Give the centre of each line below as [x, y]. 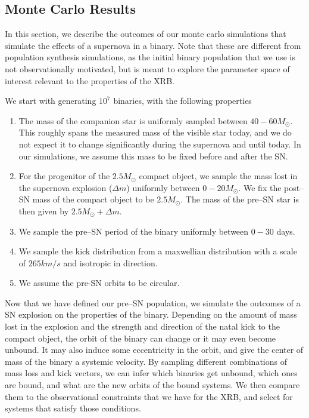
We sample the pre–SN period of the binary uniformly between [134, 231]
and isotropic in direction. [110, 262]
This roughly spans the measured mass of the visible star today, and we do [155, 132]
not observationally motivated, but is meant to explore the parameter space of [147, 68]
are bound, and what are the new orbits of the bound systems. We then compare [152, 385]
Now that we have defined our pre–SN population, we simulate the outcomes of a [153, 302]
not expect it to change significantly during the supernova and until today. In [160, 144]
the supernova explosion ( [65, 187]
